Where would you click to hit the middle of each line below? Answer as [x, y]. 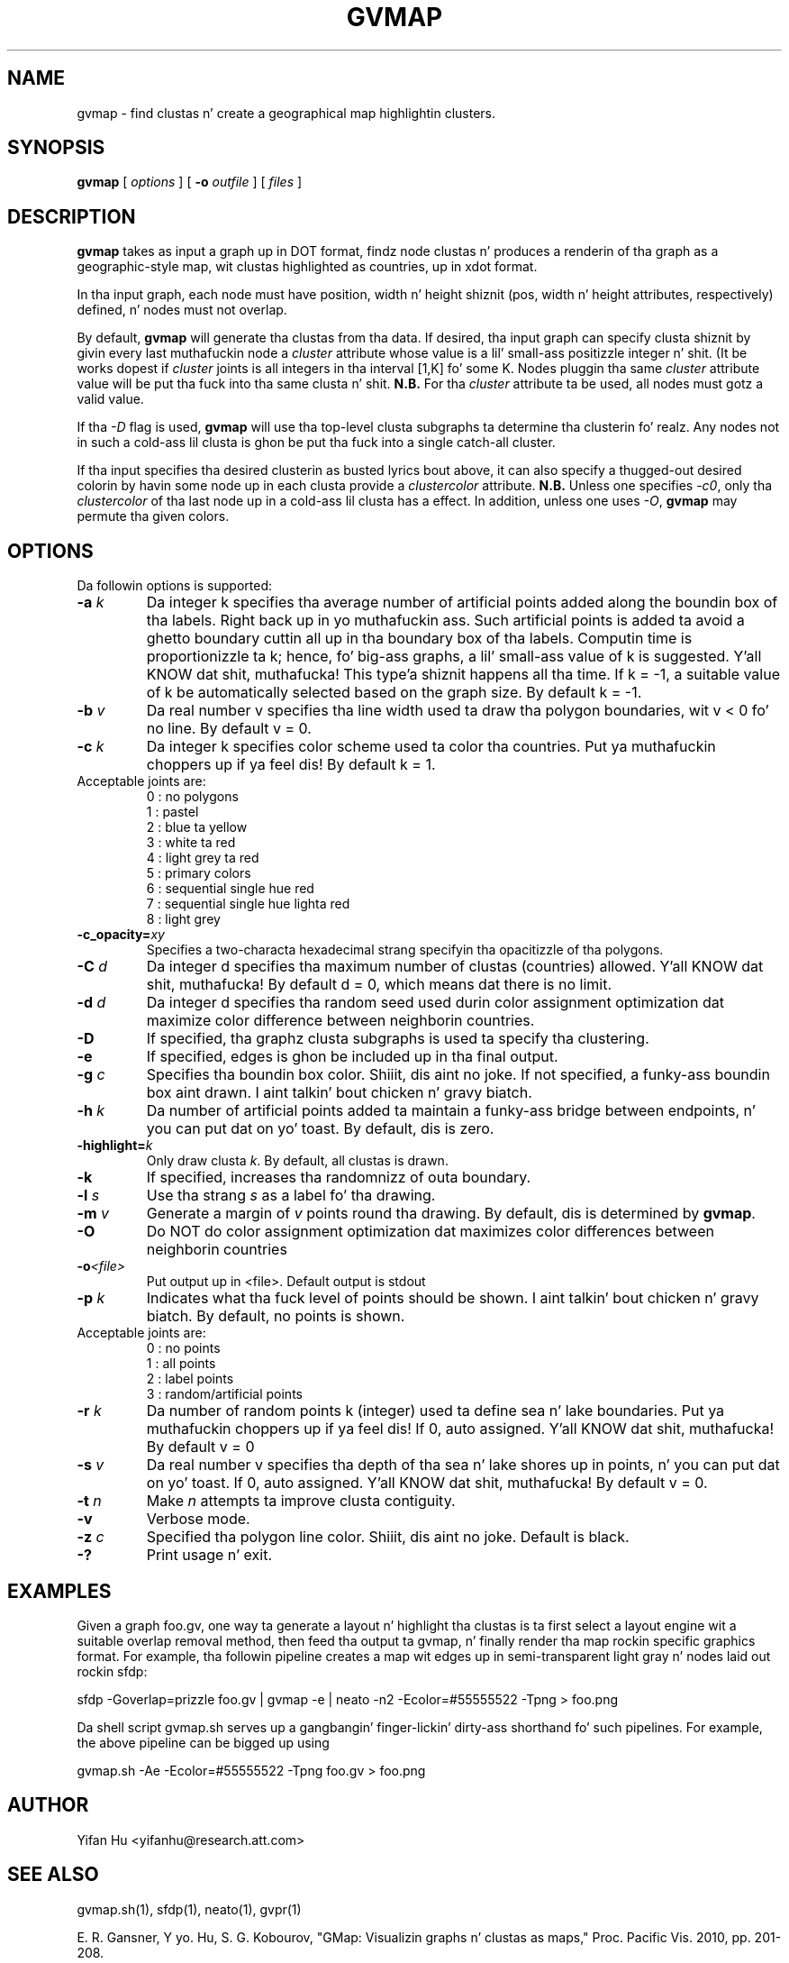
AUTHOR [48, 1805]
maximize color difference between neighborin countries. [340, 1021]
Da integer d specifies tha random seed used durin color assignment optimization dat [435, 1003]
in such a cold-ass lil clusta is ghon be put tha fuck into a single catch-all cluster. [316, 443]
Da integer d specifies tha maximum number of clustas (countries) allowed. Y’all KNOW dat [455, 967]
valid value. [110, 399]
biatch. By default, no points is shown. [276, 1316]
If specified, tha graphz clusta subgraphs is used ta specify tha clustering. [398, 1039]
